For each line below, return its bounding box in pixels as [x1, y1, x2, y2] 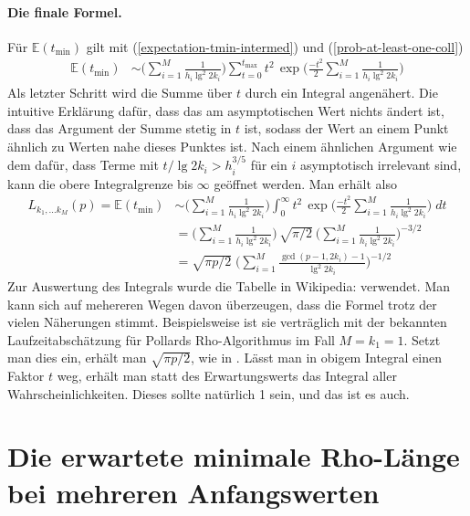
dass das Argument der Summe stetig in [7, 119, 232, 138]
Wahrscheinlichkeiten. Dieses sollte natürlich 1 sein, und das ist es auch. [7, 384, 410, 403]
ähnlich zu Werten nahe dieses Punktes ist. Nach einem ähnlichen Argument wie [7, 136, 457, 155]
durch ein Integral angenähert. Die [245, 83, 438, 102]
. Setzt [403, 330, 441, 349]
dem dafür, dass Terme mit [7, 155, 159, 174]
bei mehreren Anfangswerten [7, 473, 380, 511]
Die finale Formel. [7, 2, 122, 21]
